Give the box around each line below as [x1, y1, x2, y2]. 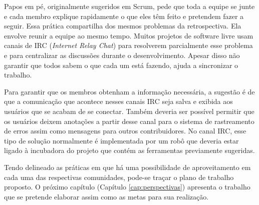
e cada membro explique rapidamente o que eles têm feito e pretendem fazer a [4, 10, 244, 21]
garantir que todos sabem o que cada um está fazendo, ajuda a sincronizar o [4, 59, 238, 70]
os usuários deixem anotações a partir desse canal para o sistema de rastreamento [4, 115, 254, 126]
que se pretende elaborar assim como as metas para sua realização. [4, 191, 209, 201]
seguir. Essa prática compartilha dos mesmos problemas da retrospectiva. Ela [4, 20, 241, 31]
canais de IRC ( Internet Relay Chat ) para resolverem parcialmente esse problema [4, 40, 253, 50]
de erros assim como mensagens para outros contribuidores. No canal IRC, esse [4, 125, 246, 136]
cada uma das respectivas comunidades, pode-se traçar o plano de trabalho [4, 171, 234, 182]
